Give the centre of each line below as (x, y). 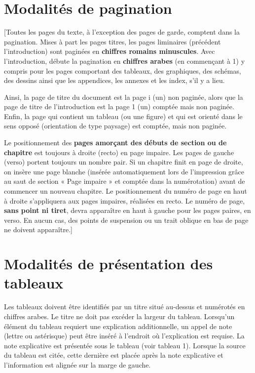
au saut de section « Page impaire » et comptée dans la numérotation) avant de (125, 181)
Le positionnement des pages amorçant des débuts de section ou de (115, 143)
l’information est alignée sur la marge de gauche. (77, 364)
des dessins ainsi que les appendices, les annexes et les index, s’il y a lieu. (114, 80)
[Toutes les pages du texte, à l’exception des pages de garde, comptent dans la (122, 32)
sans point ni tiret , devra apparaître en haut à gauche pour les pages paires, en (127, 210)
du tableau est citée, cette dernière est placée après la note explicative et (114, 355)
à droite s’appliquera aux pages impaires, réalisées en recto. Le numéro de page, (125, 200)
